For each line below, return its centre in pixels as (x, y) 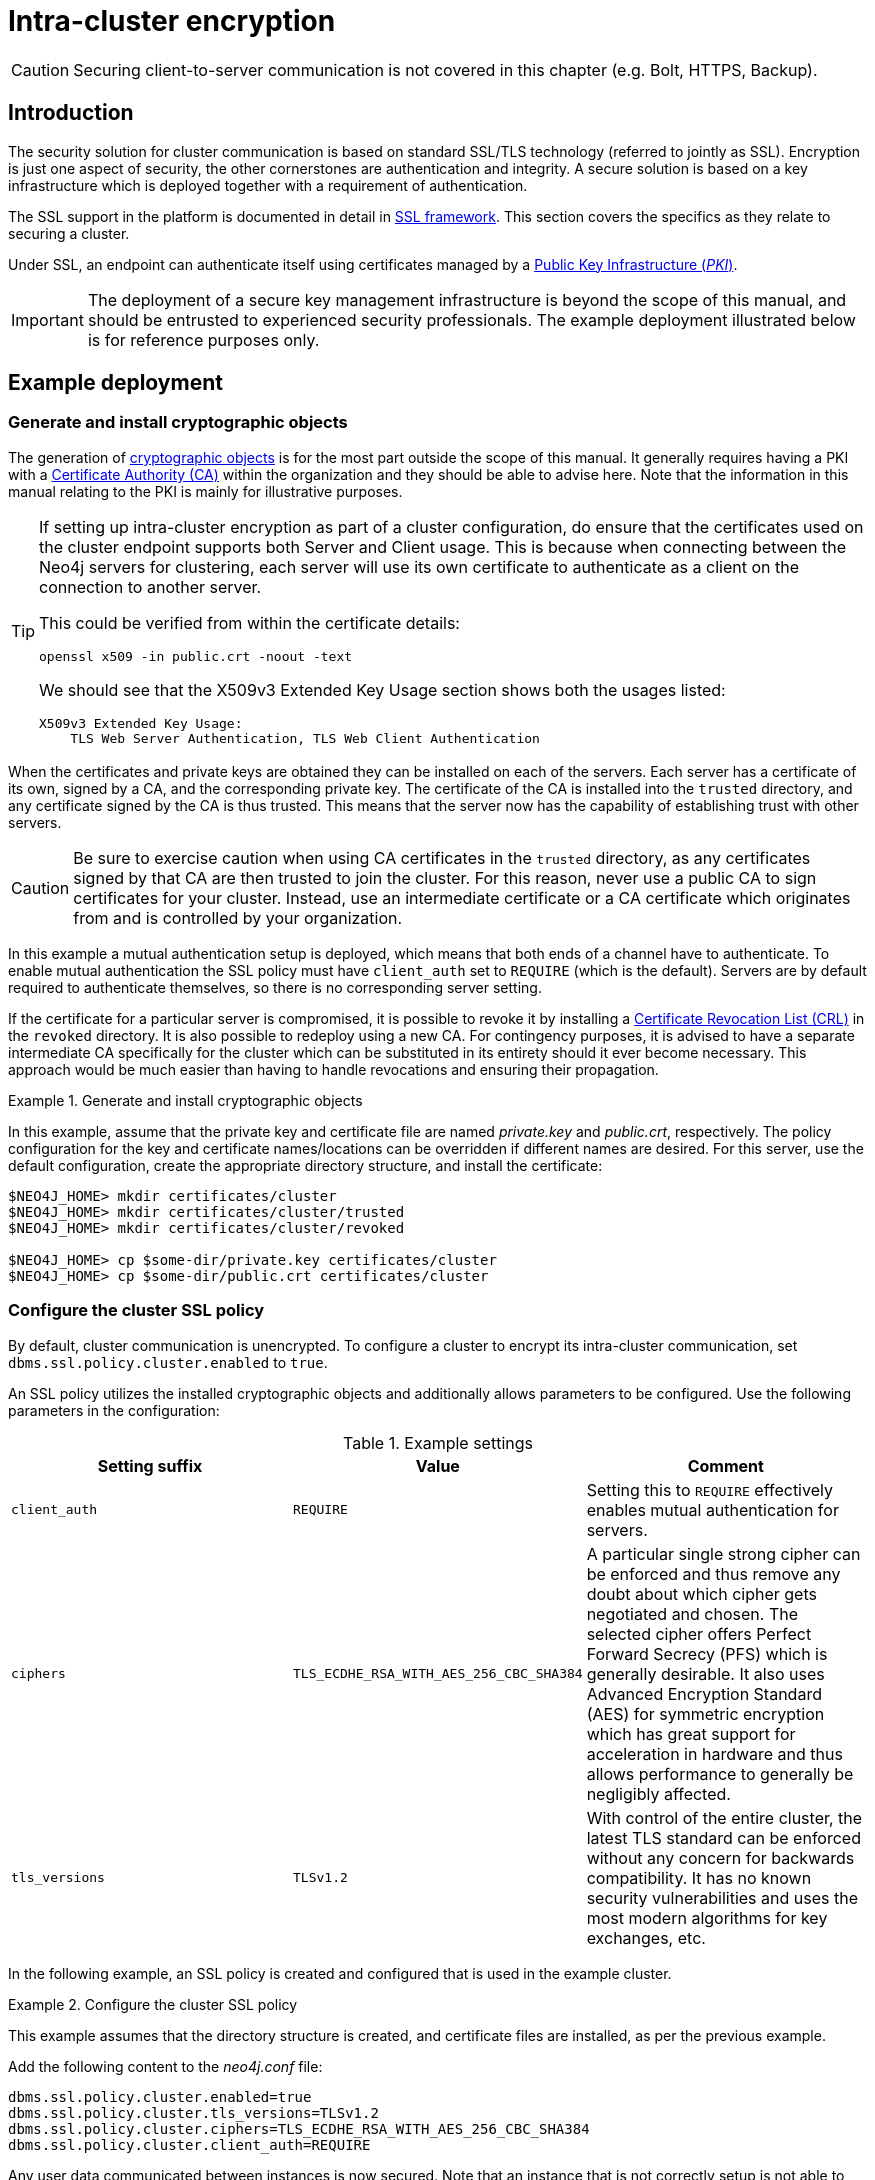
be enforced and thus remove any (713, 1573)
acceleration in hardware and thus (714, 1753)
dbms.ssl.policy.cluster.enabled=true (160, 2096)
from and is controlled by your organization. (238, 917)
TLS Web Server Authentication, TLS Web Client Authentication (305, 738)
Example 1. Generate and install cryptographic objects (185, 1100)
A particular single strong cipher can (723, 1553)
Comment (725, 1465)
